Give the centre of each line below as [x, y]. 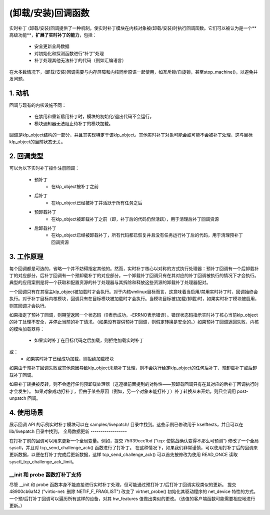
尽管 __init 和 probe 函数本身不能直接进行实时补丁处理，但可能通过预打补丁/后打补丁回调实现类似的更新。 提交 [123, 484]
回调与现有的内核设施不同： [38, 105]
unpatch [18, 398]
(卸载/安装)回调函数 [49, 13]
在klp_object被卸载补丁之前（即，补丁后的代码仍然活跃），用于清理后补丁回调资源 [135, 219]
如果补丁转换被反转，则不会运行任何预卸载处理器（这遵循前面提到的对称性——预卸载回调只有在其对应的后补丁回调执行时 [134, 384]
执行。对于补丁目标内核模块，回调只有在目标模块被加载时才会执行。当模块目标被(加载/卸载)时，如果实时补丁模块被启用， [134, 299]
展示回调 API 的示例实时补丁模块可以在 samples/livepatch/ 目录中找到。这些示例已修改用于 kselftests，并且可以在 [126, 424]
